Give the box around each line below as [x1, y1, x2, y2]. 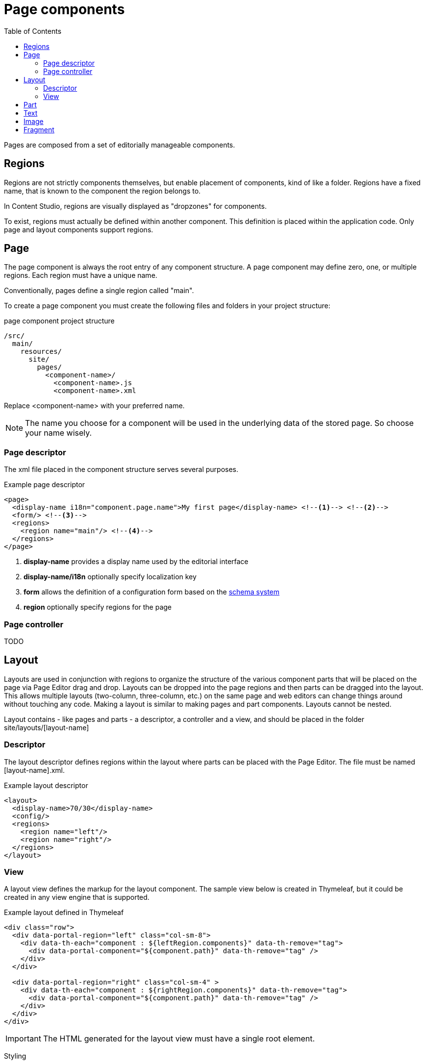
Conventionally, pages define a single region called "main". [4, 286, 194, 295]
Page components [4, 1, 125, 18]
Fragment [24, 125, 54, 134]
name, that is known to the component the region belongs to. [4, 186, 201, 195]
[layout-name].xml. [4, 766, 65, 774]
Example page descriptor [4, 480, 85, 489]
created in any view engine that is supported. [4, 893, 150, 902]
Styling [4, 1052, 26, 1061]
